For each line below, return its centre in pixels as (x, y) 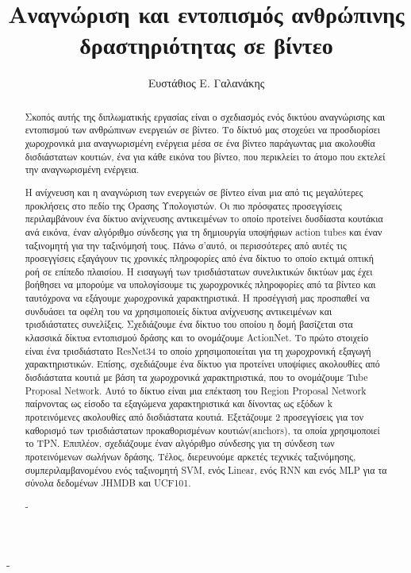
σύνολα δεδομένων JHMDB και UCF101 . (108, 483)
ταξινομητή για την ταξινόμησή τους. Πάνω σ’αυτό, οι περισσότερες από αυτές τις (186, 245)
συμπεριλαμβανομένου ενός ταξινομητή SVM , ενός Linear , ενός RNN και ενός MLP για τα (206, 469)
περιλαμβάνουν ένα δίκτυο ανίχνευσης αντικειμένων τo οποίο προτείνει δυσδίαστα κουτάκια (204, 219)
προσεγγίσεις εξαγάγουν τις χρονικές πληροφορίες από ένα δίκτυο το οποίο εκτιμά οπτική (199, 258)
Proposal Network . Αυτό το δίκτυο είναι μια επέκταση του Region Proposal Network (196, 390)
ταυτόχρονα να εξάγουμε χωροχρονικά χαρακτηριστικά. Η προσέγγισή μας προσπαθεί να (197, 298)
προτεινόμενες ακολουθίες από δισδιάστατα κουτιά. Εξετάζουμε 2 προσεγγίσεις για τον (194, 417)
